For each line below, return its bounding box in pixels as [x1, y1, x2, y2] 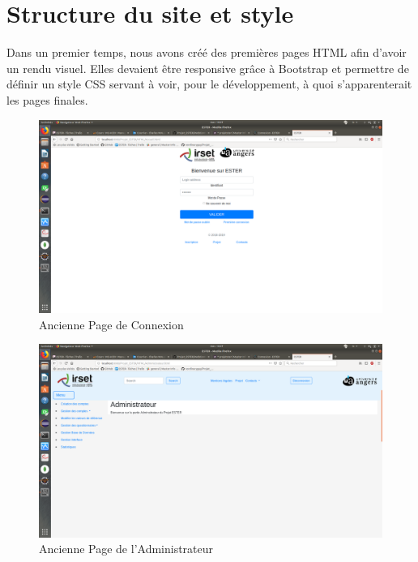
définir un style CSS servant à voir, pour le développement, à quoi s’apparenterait [6, 75, 412, 92]
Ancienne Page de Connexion [39, 315, 184, 332]
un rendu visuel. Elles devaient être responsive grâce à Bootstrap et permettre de [6, 59, 409, 76]
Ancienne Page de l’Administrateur [39, 540, 214, 557]
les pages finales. [6, 91, 88, 108]
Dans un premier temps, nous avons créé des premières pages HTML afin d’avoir [6, 44, 407, 61]
